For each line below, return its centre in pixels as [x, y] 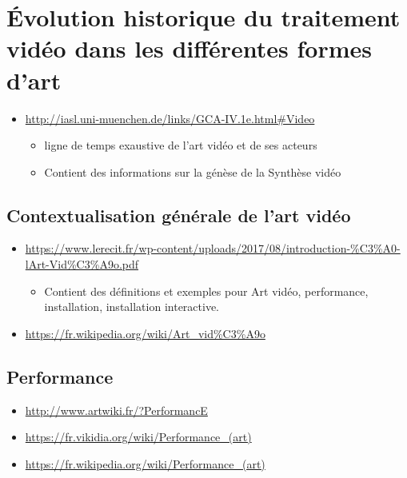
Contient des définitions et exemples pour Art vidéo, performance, [206, 291]
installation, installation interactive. [132, 307]
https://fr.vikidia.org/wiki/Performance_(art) [138, 437]
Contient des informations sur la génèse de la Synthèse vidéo [193, 171]
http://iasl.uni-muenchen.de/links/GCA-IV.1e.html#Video [170, 118]
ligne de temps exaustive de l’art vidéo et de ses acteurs [181, 145]
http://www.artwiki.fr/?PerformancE [116, 410]
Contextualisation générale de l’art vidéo [179, 215]
